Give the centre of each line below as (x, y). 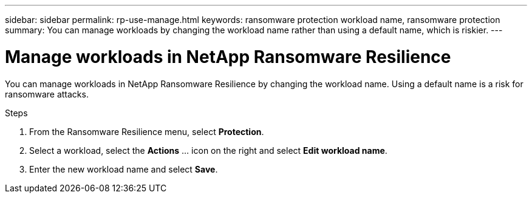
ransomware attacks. (47, 94)
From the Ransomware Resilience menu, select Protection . (147, 131)
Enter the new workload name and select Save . (124, 169)
